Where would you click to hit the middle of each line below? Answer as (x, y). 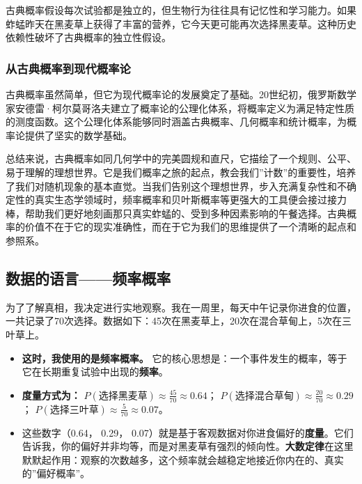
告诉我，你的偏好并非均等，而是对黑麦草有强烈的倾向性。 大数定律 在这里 (188, 446)
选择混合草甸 (264, 396)
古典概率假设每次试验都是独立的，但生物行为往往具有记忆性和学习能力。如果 (181, 10)
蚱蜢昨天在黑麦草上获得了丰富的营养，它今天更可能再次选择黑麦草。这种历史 (181, 23)
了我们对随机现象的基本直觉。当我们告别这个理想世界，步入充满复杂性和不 (176, 186)
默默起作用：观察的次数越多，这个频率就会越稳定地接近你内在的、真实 (183, 459)
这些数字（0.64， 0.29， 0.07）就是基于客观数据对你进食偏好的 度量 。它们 (188, 432)
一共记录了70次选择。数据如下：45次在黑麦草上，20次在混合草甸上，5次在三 (179, 321)
